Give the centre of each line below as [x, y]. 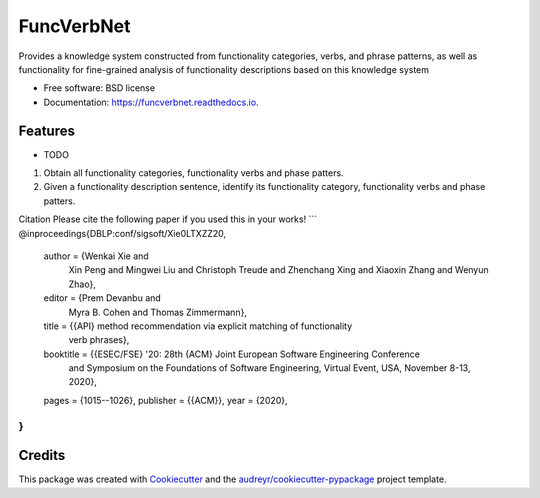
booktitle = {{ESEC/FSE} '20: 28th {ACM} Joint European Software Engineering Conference [231, 354]
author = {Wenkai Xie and [96, 256]
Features [46, 130]
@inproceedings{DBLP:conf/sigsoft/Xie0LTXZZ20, [122, 233]
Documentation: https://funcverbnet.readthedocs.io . [151, 102]
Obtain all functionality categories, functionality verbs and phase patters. [193, 173]
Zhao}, [82, 284]
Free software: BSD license [99, 88]
